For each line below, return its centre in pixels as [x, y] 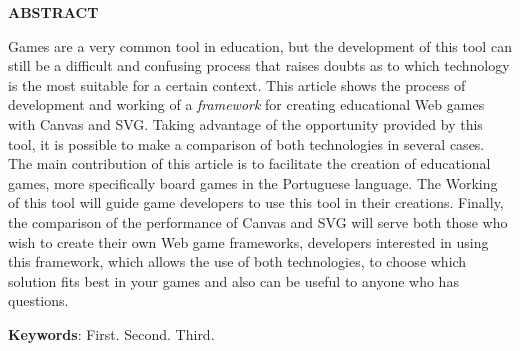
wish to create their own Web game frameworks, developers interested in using [248, 241]
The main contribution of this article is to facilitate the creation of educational [249, 163]
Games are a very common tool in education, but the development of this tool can [260, 45]
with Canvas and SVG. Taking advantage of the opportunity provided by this [245, 123]
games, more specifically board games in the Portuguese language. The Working [253, 182]
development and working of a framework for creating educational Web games [246, 104]
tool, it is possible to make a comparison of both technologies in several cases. [246, 143]
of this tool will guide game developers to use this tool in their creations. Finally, [256, 202]
